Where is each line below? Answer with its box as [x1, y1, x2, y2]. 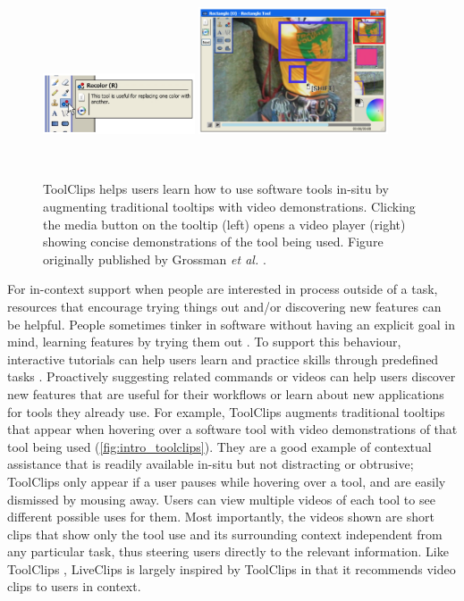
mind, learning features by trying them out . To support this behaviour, [7, 332, 401, 351]
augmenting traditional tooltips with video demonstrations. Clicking [43, 197, 416, 215]
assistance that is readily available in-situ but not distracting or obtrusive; [7, 455, 414, 473]
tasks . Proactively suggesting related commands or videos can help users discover [7, 367, 456, 386]
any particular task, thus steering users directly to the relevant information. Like [7, 542, 449, 561]
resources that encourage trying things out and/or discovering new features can [7, 296, 442, 315]
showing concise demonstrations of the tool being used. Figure [43, 232, 384, 251]
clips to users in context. [7, 577, 141, 596]
